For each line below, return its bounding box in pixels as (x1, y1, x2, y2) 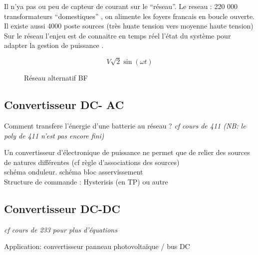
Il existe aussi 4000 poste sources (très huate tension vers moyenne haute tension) (4, 20, 254, 31)
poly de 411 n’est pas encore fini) (4, 130, 104, 140)
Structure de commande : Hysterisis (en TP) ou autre (4, 176, 168, 186)
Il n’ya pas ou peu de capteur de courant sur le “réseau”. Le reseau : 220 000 (4, 1, 238, 11)
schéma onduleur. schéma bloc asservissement (4, 166, 143, 177)
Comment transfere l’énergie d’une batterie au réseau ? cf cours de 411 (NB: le (4, 120, 246, 130)
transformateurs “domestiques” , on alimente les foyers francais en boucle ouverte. (4, 10, 255, 21)
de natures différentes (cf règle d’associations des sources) (4, 156, 180, 167)
